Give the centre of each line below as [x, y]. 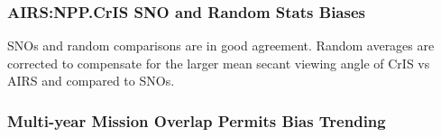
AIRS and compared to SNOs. [91, 81]
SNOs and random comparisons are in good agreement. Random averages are [221, 46]
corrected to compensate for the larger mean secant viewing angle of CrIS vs [219, 63]
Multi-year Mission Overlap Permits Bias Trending [197, 120]
